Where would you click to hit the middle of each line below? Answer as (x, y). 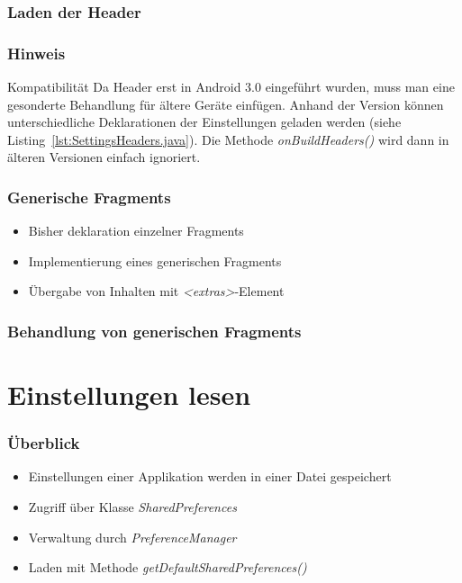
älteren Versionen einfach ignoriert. (104, 157)
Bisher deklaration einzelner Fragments (136, 231)
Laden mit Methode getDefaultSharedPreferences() (168, 567)
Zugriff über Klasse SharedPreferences (132, 507)
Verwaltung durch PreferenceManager (132, 537)
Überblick (44, 443)
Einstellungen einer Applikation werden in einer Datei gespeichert (210, 476)
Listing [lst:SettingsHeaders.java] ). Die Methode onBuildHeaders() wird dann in (228, 139)
